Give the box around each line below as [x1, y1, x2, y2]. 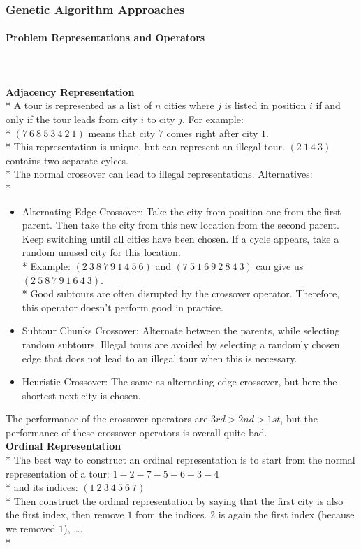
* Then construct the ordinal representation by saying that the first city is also [6, 493, 344, 508]
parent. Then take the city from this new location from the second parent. [22, 218, 339, 232]
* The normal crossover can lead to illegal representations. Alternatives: [6, 166, 313, 181]
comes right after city [166, 125, 258, 140]
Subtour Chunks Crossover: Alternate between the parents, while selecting [22, 323, 340, 338]
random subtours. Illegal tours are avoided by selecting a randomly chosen [22, 336, 340, 351]
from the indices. [135, 507, 207, 522]
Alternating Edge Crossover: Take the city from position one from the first [22, 204, 341, 218]
